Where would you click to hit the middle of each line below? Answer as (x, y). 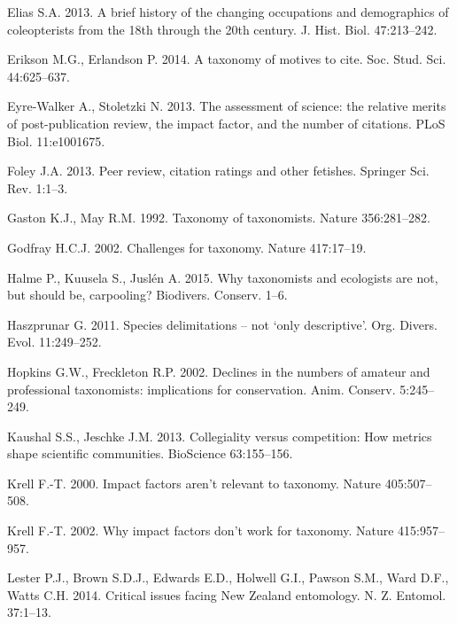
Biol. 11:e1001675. (56, 140)
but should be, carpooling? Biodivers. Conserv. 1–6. (147, 295)
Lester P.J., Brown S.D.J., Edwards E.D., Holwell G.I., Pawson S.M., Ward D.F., (228, 577)
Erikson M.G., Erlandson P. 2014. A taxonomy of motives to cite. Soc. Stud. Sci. (227, 59)
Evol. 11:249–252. (54, 342)
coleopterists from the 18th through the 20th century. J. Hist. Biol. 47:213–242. (222, 29)
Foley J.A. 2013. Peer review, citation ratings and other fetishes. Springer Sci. (218, 171)
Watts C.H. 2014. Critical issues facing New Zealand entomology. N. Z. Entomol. (227, 594)
